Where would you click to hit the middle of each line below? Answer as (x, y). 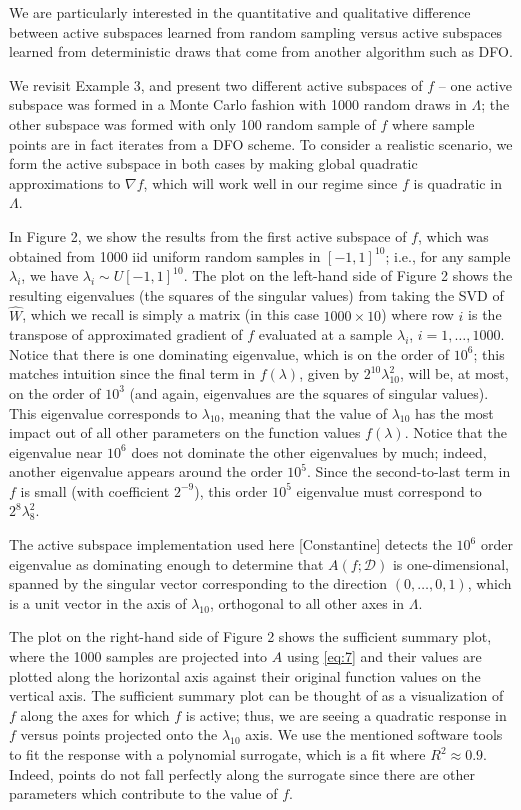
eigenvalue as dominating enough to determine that (166, 563)
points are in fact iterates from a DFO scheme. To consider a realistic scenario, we (261, 143)
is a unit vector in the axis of (98, 602)
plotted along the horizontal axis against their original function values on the (245, 675)
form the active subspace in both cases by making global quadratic (213, 163)
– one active (475, 84)
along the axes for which (95, 714)
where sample (433, 123)
